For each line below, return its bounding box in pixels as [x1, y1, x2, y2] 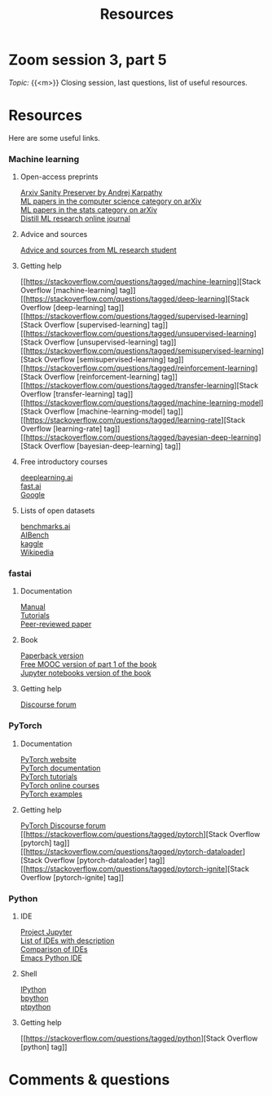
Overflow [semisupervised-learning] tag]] [44, 355, 185, 365]
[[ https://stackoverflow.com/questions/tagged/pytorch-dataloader [20, 846, 243, 856]
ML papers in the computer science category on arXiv [20, 196, 202, 206]
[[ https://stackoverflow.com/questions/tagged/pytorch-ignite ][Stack [20, 864, 250, 874]
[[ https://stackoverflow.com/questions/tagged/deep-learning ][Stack [20, 294, 250, 304]
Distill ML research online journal [20, 213, 130, 224]
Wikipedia [20, 547, 55, 558]
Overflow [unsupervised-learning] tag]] [44, 337, 177, 347]
